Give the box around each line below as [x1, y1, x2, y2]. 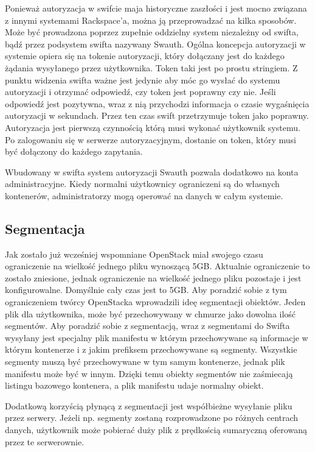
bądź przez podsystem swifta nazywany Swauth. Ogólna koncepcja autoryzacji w [5, 37, 306, 50]
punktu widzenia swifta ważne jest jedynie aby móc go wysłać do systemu [5, 73, 280, 86]
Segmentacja [5, 219, 85, 238]
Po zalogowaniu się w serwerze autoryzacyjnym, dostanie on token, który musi [5, 133, 296, 146]
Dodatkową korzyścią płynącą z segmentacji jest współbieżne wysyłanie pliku [5, 399, 292, 412]
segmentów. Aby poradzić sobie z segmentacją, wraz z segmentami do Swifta [5, 319, 290, 332]
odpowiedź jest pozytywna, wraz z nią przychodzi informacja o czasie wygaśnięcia [5, 97, 310, 110]
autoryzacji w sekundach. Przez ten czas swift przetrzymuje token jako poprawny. [5, 109, 309, 122]
